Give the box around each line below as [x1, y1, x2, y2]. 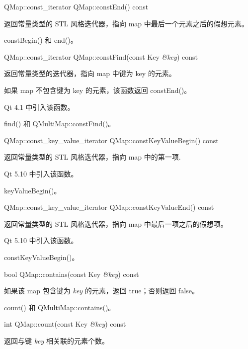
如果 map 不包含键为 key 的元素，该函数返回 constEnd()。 [4, 85, 191, 95]
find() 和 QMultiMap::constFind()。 [4, 118, 115, 129]
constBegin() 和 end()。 [4, 35, 78, 45]
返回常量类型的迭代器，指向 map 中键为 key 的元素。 [4, 68, 176, 79]
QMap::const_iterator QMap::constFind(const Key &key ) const [4, 51, 198, 62]
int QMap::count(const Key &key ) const [4, 319, 126, 329]
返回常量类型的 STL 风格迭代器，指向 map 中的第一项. [4, 152, 181, 162]
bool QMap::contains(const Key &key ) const [4, 268, 139, 279]
